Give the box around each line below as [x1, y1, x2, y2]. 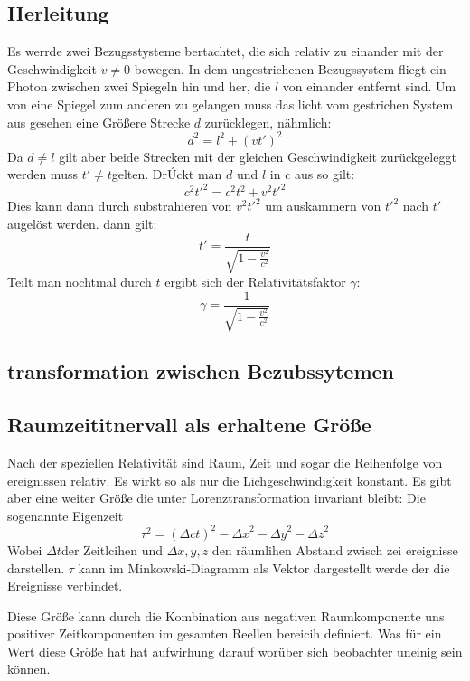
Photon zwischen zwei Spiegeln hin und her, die [7, 77, 271, 96]
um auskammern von [265, 196, 381, 215]
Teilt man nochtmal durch [7, 272, 152, 290]
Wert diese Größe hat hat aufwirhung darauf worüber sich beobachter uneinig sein [7, 641, 463, 660]
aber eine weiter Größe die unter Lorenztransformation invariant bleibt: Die [7, 488, 426, 507]
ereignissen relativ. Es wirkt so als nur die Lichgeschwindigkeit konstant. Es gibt [7, 470, 452, 489]
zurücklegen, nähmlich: [204, 112, 332, 131]
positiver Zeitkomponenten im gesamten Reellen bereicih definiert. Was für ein [7, 624, 442, 643]
